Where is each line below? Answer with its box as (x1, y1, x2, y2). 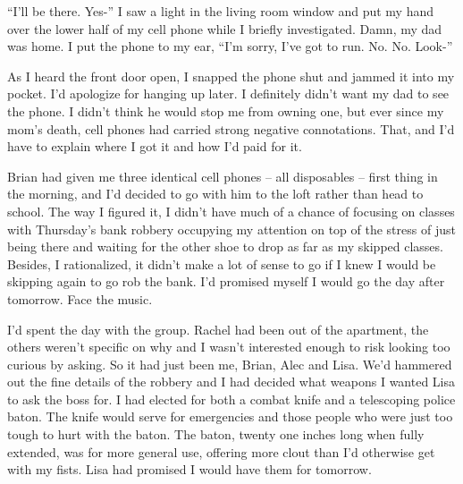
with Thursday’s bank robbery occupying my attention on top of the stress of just (7, 219, 456, 238)
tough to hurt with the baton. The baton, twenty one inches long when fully (7, 425, 425, 444)
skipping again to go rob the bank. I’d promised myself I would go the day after (7, 272, 445, 291)
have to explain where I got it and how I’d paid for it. (7, 137, 302, 156)
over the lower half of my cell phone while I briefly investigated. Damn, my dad (7, 19, 442, 38)
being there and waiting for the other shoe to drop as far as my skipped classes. (7, 237, 443, 256)
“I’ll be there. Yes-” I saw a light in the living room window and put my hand (7, 2, 434, 20)
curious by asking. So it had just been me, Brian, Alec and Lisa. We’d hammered (7, 354, 452, 373)
